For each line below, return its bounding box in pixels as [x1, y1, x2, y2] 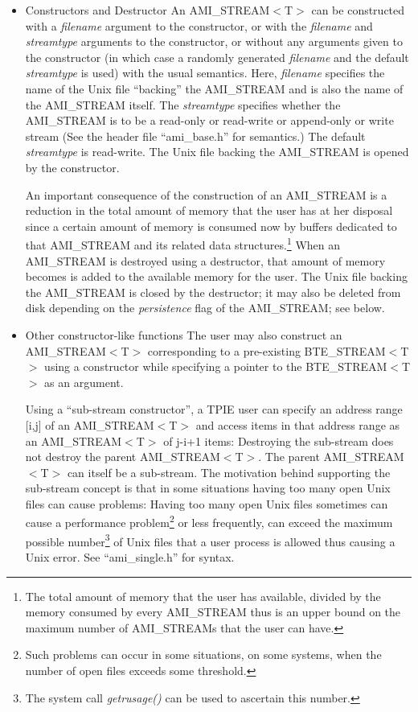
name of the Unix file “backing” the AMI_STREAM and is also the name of [25, 80, 404, 97]
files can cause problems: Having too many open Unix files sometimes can [25, 495, 388, 512]
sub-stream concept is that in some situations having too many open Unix [25, 479, 391, 496]
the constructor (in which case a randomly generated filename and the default [25, 48, 409, 65]
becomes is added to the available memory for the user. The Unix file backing [25, 268, 408, 285]
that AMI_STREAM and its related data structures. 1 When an [25, 234, 341, 253]
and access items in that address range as [195, 416, 400, 433]
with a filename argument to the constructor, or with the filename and [25, 17, 373, 34]
